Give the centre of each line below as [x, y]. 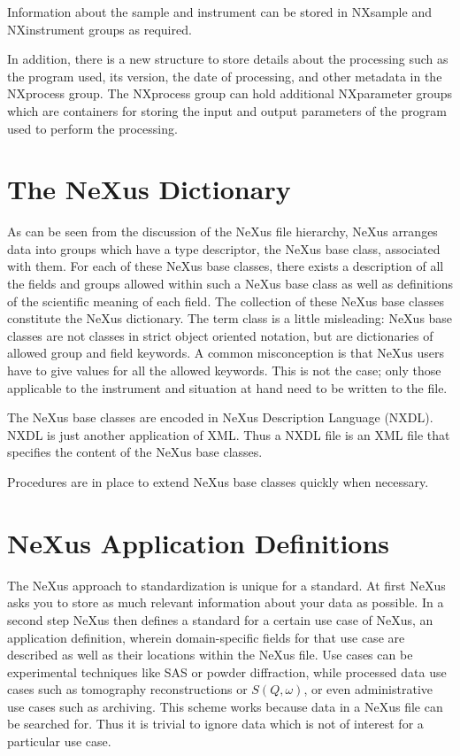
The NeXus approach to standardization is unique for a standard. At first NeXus [226, 585]
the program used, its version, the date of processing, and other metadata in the [225, 76]
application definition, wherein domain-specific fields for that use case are [206, 637]
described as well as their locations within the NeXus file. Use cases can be [210, 655]
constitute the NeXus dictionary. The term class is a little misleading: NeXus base [230, 318]
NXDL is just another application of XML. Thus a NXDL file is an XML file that [229, 434]
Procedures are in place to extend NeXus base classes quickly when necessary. [218, 482]
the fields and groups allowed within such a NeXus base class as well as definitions [230, 284]
